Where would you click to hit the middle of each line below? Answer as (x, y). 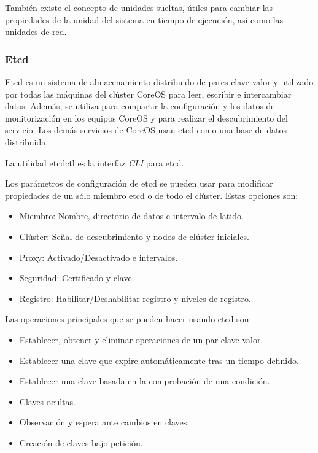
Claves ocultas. (47, 401)
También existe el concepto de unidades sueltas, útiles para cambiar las (139, 7)
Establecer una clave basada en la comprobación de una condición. (145, 381)
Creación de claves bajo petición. (81, 442)
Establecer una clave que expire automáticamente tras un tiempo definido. (159, 360)
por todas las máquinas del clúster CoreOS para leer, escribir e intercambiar (148, 94)
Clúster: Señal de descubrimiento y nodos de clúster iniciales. (134, 236)
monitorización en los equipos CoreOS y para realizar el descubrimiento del (146, 118)
